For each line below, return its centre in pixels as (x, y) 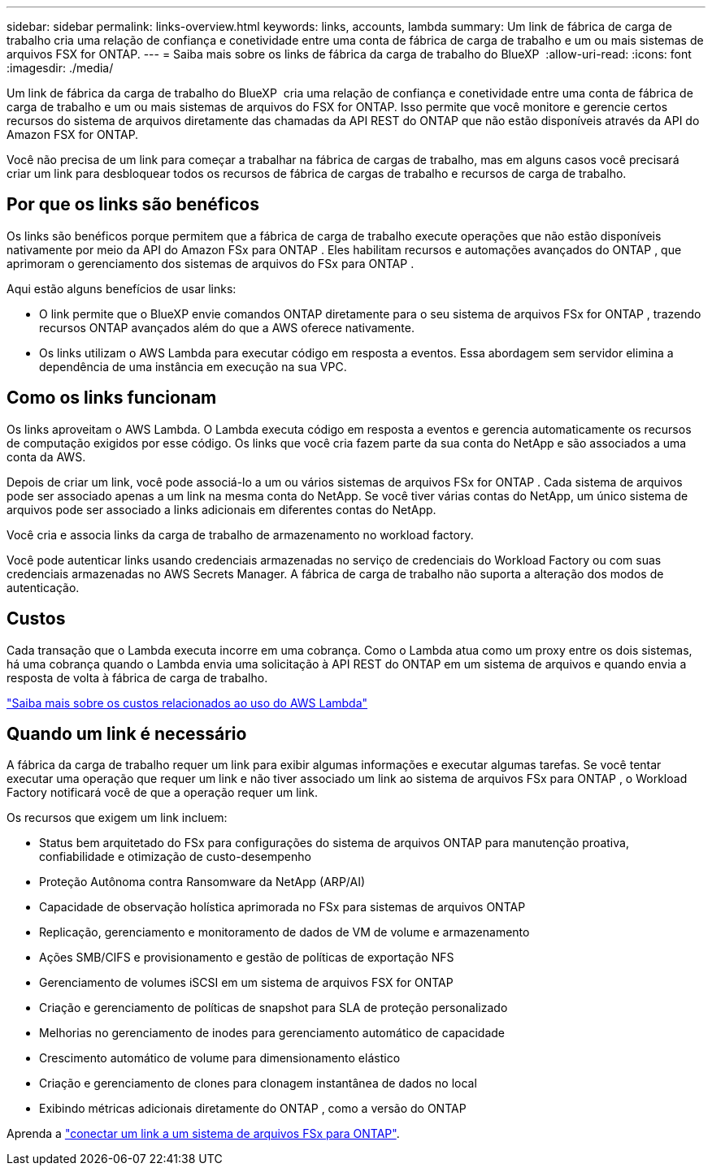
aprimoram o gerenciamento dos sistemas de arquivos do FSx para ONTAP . (211, 263)
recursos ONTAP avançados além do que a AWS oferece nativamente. (227, 327)
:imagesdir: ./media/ (60, 68)
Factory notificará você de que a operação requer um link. (162, 793)
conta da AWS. (46, 456)
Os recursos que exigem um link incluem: (117, 818)
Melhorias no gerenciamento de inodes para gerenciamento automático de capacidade (272, 1033)
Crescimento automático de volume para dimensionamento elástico (220, 1058)
